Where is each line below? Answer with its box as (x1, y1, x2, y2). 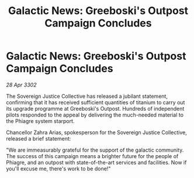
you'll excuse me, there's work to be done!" (6, 165, 111, 172)
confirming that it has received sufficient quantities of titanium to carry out (6, 98, 185, 106)
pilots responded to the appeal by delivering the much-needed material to (6, 111, 184, 118)
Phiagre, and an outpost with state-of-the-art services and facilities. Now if (6, 159, 187, 166)
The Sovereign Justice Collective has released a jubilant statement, (6, 93, 168, 100)
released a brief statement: (6, 135, 71, 142)
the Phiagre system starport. (6, 117, 75, 124)
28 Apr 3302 (6, 81, 37, 88)
